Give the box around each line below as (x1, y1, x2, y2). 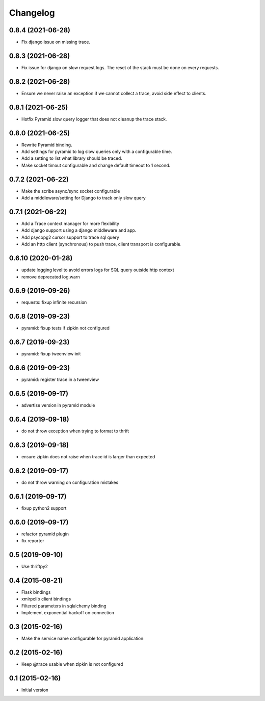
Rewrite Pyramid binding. (21, 142, 72, 148)
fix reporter (21, 537, 44, 544)
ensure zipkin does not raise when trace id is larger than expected (21, 453, 155, 459)
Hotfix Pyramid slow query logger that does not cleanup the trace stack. (21, 116, 167, 122)
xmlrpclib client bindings (21, 596, 71, 602)
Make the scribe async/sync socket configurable (21, 188, 120, 194)
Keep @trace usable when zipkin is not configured (21, 661, 124, 667)
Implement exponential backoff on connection (21, 609, 115, 615)
